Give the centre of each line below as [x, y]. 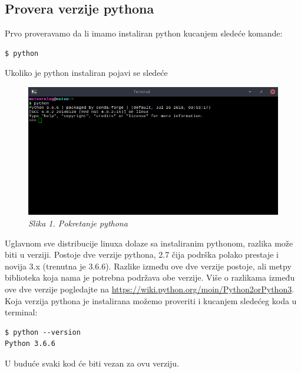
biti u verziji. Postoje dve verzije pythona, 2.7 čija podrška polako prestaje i [142, 254]
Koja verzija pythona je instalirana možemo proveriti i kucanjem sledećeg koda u [151, 300]
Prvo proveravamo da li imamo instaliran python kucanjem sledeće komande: [144, 33]
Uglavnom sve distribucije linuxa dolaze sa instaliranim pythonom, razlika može [149, 243]
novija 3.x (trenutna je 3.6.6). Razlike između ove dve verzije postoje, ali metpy [148, 266]
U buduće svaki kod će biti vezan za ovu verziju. [92, 363]
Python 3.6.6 [30, 344]
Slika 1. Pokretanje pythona [78, 223]
